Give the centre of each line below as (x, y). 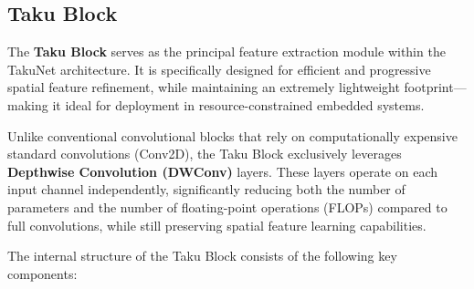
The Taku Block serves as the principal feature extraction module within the (226, 52)
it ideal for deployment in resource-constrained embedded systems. (238, 104)
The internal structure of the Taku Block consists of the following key (202, 256)
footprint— (435, 87)
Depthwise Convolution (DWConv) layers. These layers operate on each (222, 171)
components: (42, 273)
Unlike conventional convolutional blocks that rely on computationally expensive (232, 135)
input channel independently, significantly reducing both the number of (206, 189)
